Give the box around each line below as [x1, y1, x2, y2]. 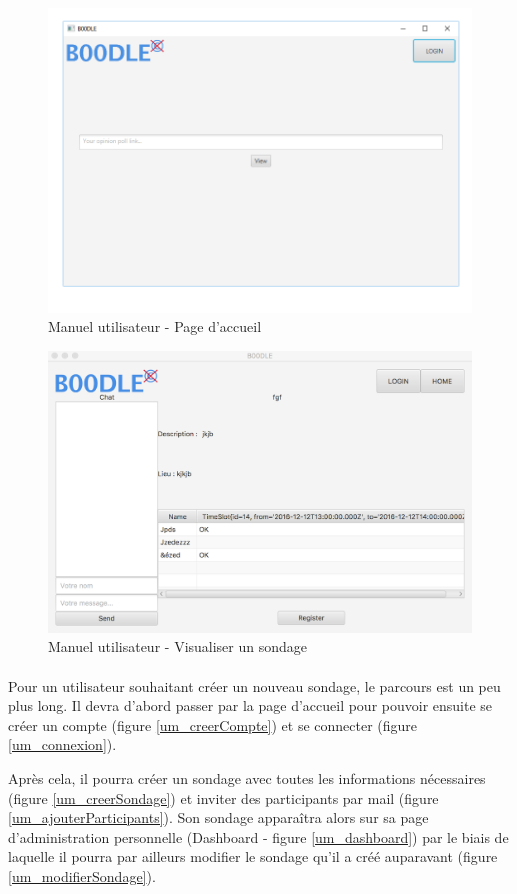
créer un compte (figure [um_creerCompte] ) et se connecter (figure [8, 714, 418, 735]
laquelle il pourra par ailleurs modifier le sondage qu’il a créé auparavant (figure [8, 846, 498, 867]
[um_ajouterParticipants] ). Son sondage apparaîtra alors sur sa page [8, 807, 429, 828]
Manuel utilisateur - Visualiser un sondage [48, 636, 308, 657]
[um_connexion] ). [8, 734, 117, 755]
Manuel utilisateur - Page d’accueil [48, 316, 262, 337]
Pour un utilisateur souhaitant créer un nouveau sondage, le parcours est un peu [8, 675, 501, 696]
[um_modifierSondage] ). [8, 865, 156, 886]
